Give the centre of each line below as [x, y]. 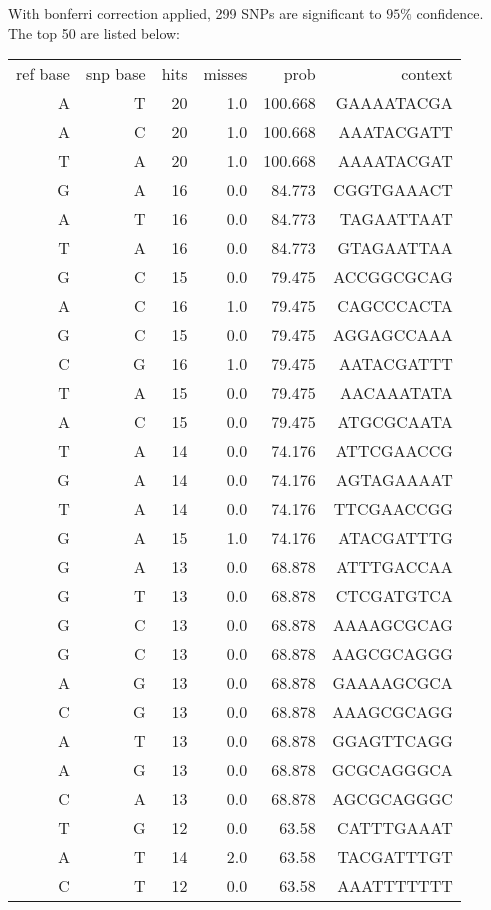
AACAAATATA [396, 393]
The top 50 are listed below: [94, 32]
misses [225, 74]
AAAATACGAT [395, 161]
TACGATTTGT [395, 857]
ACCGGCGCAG [393, 277]
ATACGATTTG [395, 538]
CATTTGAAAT [395, 828]
